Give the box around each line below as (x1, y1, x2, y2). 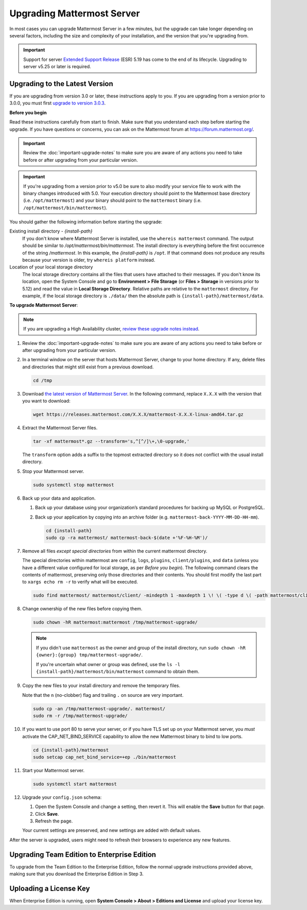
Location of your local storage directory (9, 264, 93, 270)
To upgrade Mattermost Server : (9, 302, 78, 308)
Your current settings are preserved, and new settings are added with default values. (22, 828, 202, 834)
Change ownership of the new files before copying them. (22, 606, 143, 612)
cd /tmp (33, 377, 52, 383)
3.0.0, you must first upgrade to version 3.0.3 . (9, 100, 106, 106)
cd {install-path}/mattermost (33, 747, 109, 753)
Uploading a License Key (9, 884, 90, 893)
